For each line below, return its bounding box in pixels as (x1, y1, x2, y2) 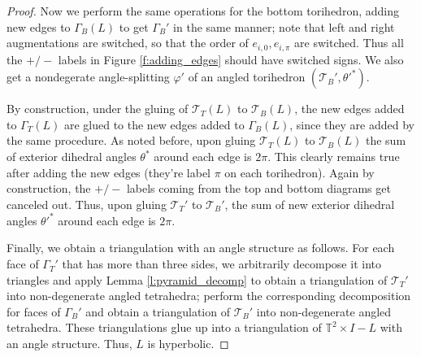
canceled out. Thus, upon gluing (7, 195, 167, 212)
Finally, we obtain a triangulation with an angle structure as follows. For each (7, 239, 395, 256)
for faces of (7, 303, 61, 320)
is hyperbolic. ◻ (147, 335, 229, 352)
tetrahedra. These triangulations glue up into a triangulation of (7, 319, 322, 336)
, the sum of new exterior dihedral (224, 195, 395, 212)
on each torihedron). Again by (224, 163, 375, 181)
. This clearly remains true (267, 148, 400, 165)
